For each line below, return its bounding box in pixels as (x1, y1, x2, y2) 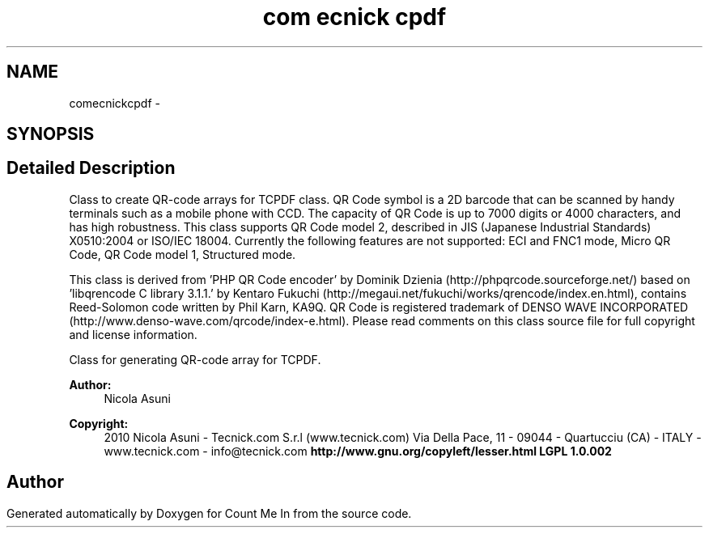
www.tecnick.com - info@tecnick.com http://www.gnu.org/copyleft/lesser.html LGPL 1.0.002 (104, 443, 612, 458)
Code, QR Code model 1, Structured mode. (69, 247, 296, 261)
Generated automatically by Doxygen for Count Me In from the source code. (6, 506, 412, 520)
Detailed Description (6, 158, 176, 179)
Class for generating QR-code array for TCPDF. (69, 352, 321, 367)
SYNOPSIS (6, 124, 95, 145)
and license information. (69, 327, 197, 341)
